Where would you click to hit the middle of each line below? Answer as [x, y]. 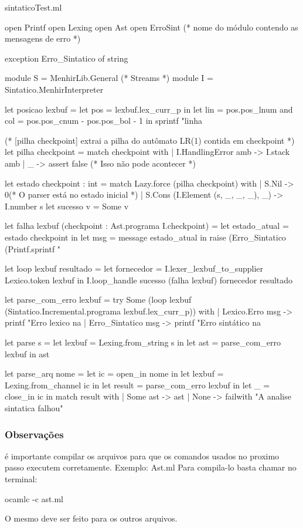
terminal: [21, 479]
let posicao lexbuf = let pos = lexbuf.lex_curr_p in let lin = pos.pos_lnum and [149, 109]
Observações [34, 434]
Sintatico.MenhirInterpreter [54, 89]
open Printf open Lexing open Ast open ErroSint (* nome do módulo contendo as [151, 27]
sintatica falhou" [34, 408]
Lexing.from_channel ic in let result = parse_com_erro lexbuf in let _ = [137, 385]
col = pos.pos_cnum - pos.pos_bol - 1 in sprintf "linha [104, 121]
